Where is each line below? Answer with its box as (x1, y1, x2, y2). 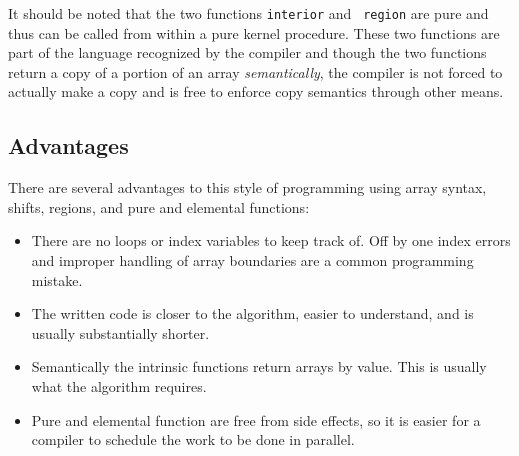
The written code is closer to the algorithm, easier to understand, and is (31, 303, 474, 324)
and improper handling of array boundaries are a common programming (31, 250, 474, 271)
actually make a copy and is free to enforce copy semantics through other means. (8, 81, 504, 102)
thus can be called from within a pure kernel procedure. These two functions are (8, 22, 500, 43)
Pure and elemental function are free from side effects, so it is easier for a (31, 409, 481, 430)
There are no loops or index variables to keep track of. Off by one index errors (31, 230, 511, 251)
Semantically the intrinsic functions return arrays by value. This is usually (31, 356, 487, 377)
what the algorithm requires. (31, 375, 207, 396)
